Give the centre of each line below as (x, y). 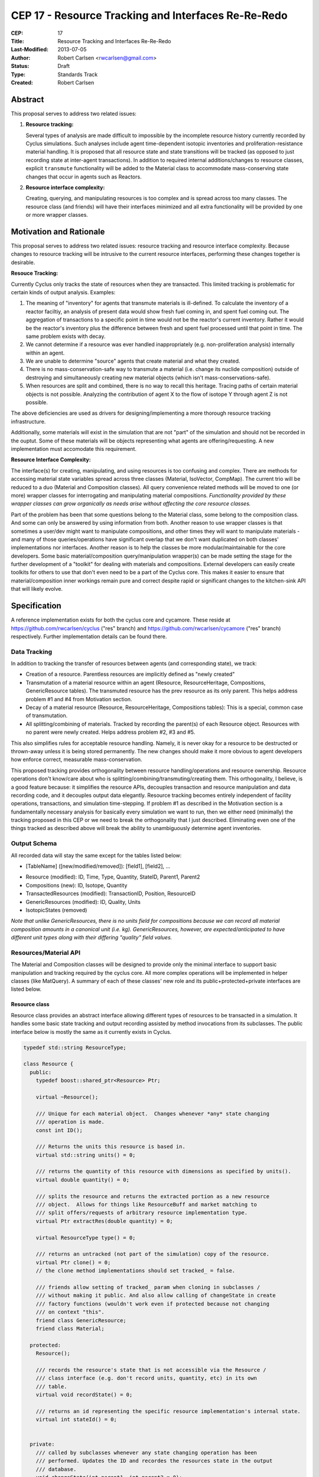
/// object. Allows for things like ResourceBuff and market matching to (146, 1205)
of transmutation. (47, 715)
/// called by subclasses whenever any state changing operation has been (146, 1452)
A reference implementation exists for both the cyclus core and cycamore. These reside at (121, 620)
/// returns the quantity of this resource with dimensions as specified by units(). (164, 1172)
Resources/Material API (46, 952)
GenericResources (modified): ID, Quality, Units (83, 902)
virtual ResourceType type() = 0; (86, 1237)
